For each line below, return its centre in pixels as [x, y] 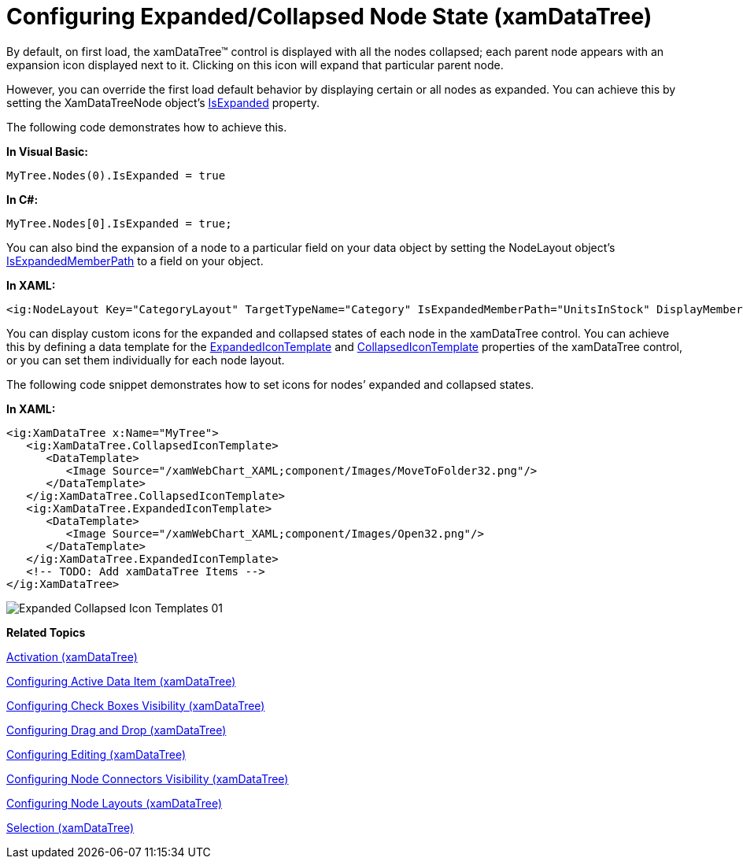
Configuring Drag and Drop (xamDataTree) [116, 730]
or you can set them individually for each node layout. [146, 360]
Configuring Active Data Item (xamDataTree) [121, 681]
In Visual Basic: [47, 151]
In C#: [22, 199]
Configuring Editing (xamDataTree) [96, 754]
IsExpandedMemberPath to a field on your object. [135, 261]
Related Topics [46, 632]
